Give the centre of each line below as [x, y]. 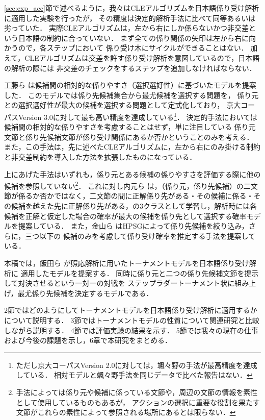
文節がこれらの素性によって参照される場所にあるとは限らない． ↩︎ [126, 412]
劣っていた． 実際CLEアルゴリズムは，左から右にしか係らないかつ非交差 [126, 28]
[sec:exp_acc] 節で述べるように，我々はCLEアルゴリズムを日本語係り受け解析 [132, 8]
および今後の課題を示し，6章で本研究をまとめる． [88, 340]
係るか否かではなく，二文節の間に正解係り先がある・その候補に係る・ [136, 196]
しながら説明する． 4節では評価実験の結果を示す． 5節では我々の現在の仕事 [131, 330]
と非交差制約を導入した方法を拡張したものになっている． [100, 156]
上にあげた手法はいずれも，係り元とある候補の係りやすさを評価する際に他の [132, 174]
